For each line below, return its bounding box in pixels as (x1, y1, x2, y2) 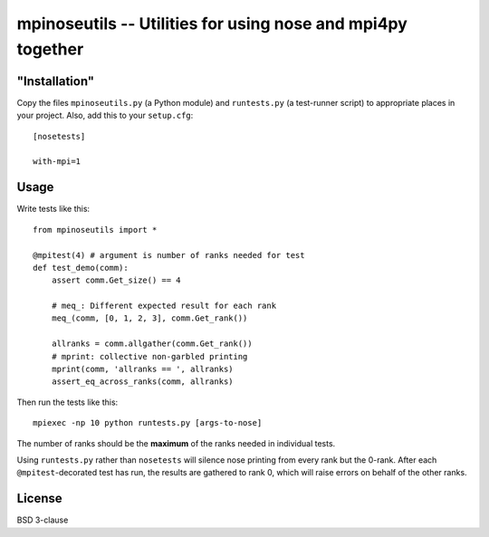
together (16, 39, 84, 59)
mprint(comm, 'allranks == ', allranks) (51, 364, 235, 375)
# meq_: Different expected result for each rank (51, 301, 276, 312)
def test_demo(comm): (33, 263, 129, 273)
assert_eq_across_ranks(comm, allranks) (51, 377, 235, 387)
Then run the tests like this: (16, 397, 119, 408)
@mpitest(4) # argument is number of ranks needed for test (33, 250, 305, 260)
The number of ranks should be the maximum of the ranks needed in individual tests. (16, 437, 336, 448)
